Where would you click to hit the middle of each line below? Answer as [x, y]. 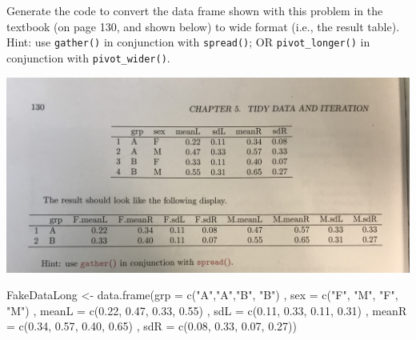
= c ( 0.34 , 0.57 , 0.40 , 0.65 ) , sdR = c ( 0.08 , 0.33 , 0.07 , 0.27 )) [152, 326]
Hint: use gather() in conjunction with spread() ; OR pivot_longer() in [188, 42]
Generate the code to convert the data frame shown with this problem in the [195, 10]
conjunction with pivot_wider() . [88, 57]
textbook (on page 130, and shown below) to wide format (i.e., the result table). [203, 26]
